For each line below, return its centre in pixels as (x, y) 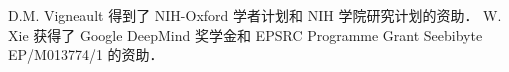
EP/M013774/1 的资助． (86, 54)
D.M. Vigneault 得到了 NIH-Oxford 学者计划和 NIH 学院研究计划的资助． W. (255, 15)
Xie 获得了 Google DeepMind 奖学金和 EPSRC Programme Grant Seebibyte (245, 34)
